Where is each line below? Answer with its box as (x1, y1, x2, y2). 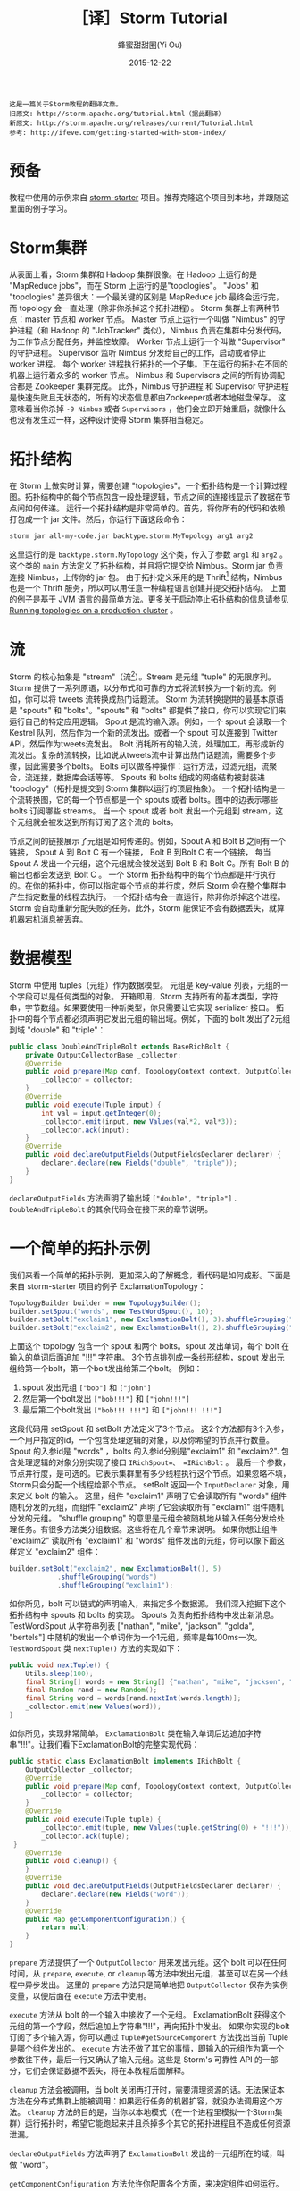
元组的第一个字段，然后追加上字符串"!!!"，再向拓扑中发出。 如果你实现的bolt (9, 2021, 290, 2031)
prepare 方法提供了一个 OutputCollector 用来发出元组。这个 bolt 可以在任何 (9, 1957, 287, 1968)
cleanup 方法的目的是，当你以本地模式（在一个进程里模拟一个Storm (26, 2107, 275, 2117)
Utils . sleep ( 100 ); (25, 1669, 94, 1678)
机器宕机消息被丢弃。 (9, 914, 87, 924)
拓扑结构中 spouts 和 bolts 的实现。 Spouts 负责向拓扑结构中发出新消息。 (9, 1609, 279, 1620)
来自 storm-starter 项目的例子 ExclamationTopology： (9, 1280, 206, 1292)
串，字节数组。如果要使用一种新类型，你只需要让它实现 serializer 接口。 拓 (9, 1002, 284, 1013)
